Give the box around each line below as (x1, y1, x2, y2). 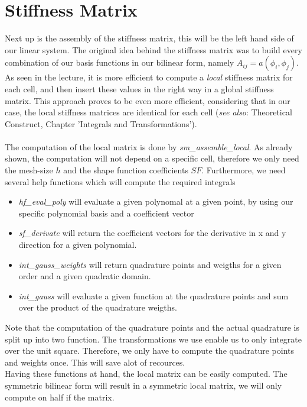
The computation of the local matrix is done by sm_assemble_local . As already (5, 140, 293, 153)
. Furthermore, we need (201, 164, 286, 176)
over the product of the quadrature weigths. (18, 301, 177, 314)
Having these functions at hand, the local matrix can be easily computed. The (5, 367, 288, 380)
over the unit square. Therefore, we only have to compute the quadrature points (5, 344, 294, 357)
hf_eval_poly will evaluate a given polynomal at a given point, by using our (18, 195, 293, 208)
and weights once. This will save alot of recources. (5, 356, 185, 368)
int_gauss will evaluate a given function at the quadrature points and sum (18, 289, 289, 302)
